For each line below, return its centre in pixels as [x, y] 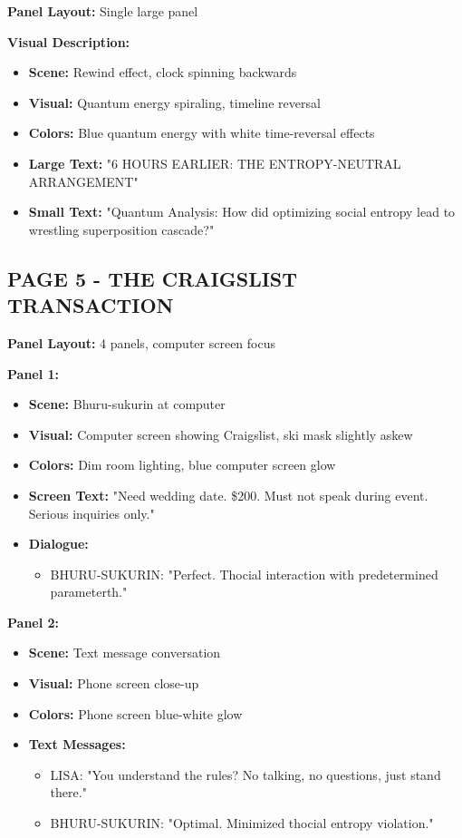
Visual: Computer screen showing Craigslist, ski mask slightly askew [221, 434]
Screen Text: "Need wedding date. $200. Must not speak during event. [228, 495]
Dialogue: [58, 544]
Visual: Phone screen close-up [114, 683]
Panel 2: [34, 622]
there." [68, 792]
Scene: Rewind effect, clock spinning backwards [163, 72]
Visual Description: [69, 41]
